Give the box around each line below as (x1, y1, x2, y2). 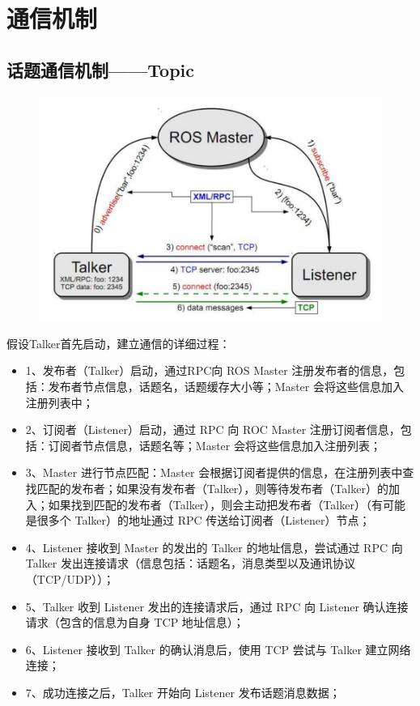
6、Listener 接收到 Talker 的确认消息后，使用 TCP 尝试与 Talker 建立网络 (25, 640, 411, 657)
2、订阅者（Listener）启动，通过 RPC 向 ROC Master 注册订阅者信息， (25, 421, 401, 438)
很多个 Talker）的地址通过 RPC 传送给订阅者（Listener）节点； (36, 512, 371, 529)
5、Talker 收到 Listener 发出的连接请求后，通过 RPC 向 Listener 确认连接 (25, 598, 409, 615)
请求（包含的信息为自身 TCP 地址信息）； (25, 614, 244, 631)
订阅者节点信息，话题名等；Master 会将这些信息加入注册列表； (48, 436, 381, 453)
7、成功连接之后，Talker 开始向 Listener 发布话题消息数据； (25, 683, 341, 700)
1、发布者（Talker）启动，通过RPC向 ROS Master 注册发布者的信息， (25, 362, 394, 379)
